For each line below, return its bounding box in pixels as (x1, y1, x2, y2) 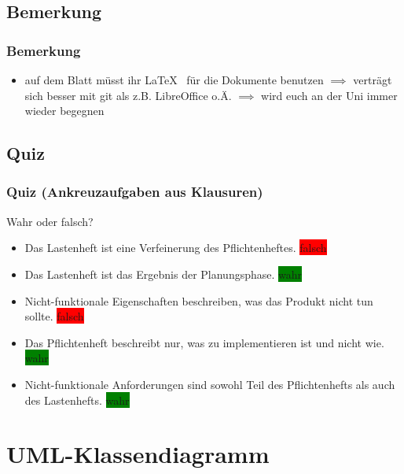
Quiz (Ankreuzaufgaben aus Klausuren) (6, 182, 263, 202)
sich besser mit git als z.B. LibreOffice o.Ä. (24, 87, 232, 103)
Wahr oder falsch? (6, 213, 94, 229)
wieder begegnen (24, 102, 105, 119)
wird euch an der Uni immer (261, 87, 398, 103)
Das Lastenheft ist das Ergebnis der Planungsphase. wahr (24, 265, 303, 282)
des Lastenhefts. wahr (24, 391, 130, 408)
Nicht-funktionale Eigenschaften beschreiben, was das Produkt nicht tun (24, 292, 373, 309)
